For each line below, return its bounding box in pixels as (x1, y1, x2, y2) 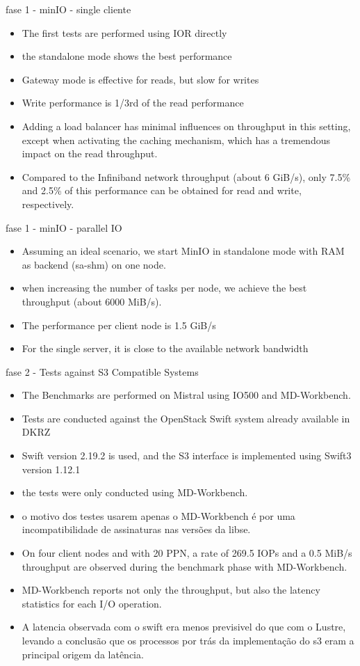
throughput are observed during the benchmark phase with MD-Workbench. (22, 559, 347, 573)
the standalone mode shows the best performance (22, 49, 232, 63)
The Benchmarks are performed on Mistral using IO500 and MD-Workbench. (22, 388, 351, 402)
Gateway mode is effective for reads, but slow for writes (22, 72, 259, 86)
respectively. (22, 196, 74, 211)
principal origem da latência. (22, 647, 144, 661)
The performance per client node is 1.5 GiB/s (22, 317, 216, 332)
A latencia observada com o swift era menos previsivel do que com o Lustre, (22, 619, 346, 634)
